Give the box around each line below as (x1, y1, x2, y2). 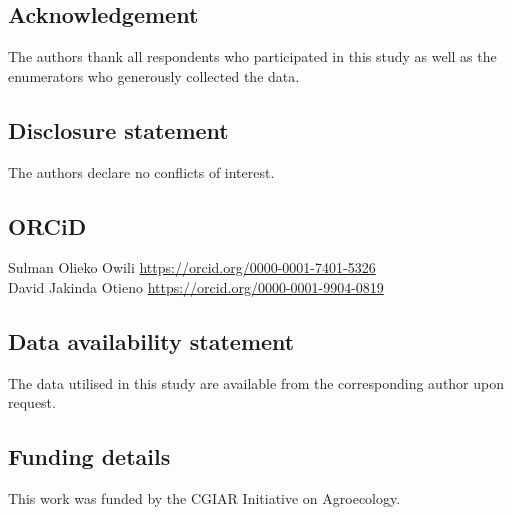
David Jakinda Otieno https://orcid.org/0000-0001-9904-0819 (8, 276, 384, 297)
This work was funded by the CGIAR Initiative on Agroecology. (8, 488, 401, 509)
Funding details (8, 441, 171, 472)
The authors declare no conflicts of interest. (8, 161, 275, 182)
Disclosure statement (8, 114, 229, 145)
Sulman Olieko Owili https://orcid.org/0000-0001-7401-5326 (8, 257, 376, 278)
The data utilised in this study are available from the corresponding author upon (8, 372, 505, 393)
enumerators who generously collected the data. (8, 65, 300, 86)
